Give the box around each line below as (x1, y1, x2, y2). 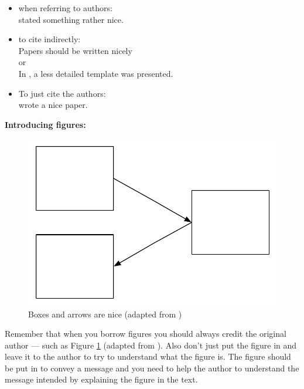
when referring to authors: (18, 2, 112, 13)
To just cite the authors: (18, 87, 106, 99)
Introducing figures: (5, 118, 86, 130)
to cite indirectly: (18, 33, 81, 45)
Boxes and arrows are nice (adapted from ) (28, 307, 182, 320)
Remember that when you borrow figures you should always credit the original (5, 327, 286, 340)
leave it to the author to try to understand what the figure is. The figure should (5, 350, 291, 363)
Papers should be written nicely (18, 44, 132, 56)
